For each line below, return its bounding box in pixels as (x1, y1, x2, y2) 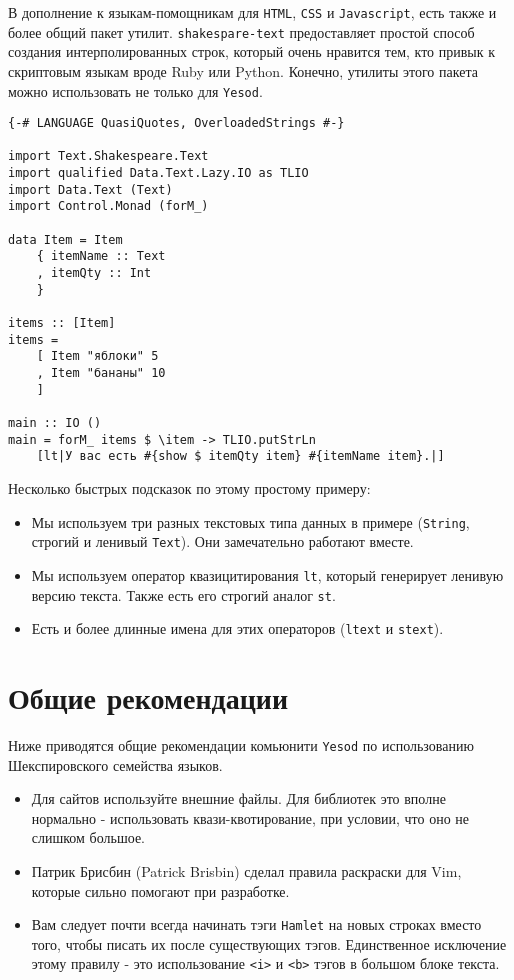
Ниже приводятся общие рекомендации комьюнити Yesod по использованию (8, 734, 474, 755)
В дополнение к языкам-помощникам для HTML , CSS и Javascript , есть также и (8, 2, 497, 22)
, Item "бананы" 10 (36, 366, 166, 380)
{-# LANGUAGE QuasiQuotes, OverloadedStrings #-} (8, 116, 345, 131)
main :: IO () (8, 415, 102, 430)
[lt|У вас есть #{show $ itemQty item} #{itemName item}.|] (36, 449, 445, 464)
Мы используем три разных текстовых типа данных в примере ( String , (31, 511, 470, 532)
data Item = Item (8, 232, 123, 247)
